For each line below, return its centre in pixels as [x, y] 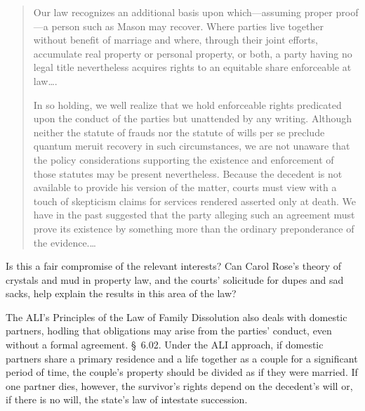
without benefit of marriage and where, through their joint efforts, [175, 40]
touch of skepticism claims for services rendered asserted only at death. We [194, 201]
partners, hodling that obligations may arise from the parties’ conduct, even [169, 331]
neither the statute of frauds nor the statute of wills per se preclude [179, 132]
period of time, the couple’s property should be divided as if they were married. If [182, 372]
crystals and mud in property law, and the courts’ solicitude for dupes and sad [175, 279]
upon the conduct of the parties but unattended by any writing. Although [193, 118]
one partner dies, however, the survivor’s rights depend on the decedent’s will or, [179, 385]
